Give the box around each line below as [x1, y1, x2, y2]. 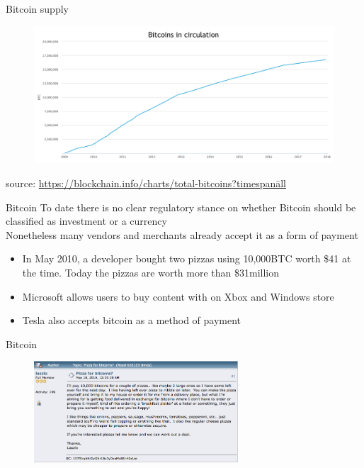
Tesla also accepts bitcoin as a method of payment [22, 313, 241, 328]
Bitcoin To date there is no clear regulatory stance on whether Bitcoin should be [6, 199, 356, 214]
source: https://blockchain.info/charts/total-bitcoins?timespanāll [6, 175, 287, 190]
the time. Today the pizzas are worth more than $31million [22, 264, 280, 279]
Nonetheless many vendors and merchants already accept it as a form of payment [6, 227, 358, 242]
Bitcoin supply [6, 1, 69, 16]
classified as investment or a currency [6, 213, 167, 228]
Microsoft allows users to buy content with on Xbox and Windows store [22, 289, 334, 303]
